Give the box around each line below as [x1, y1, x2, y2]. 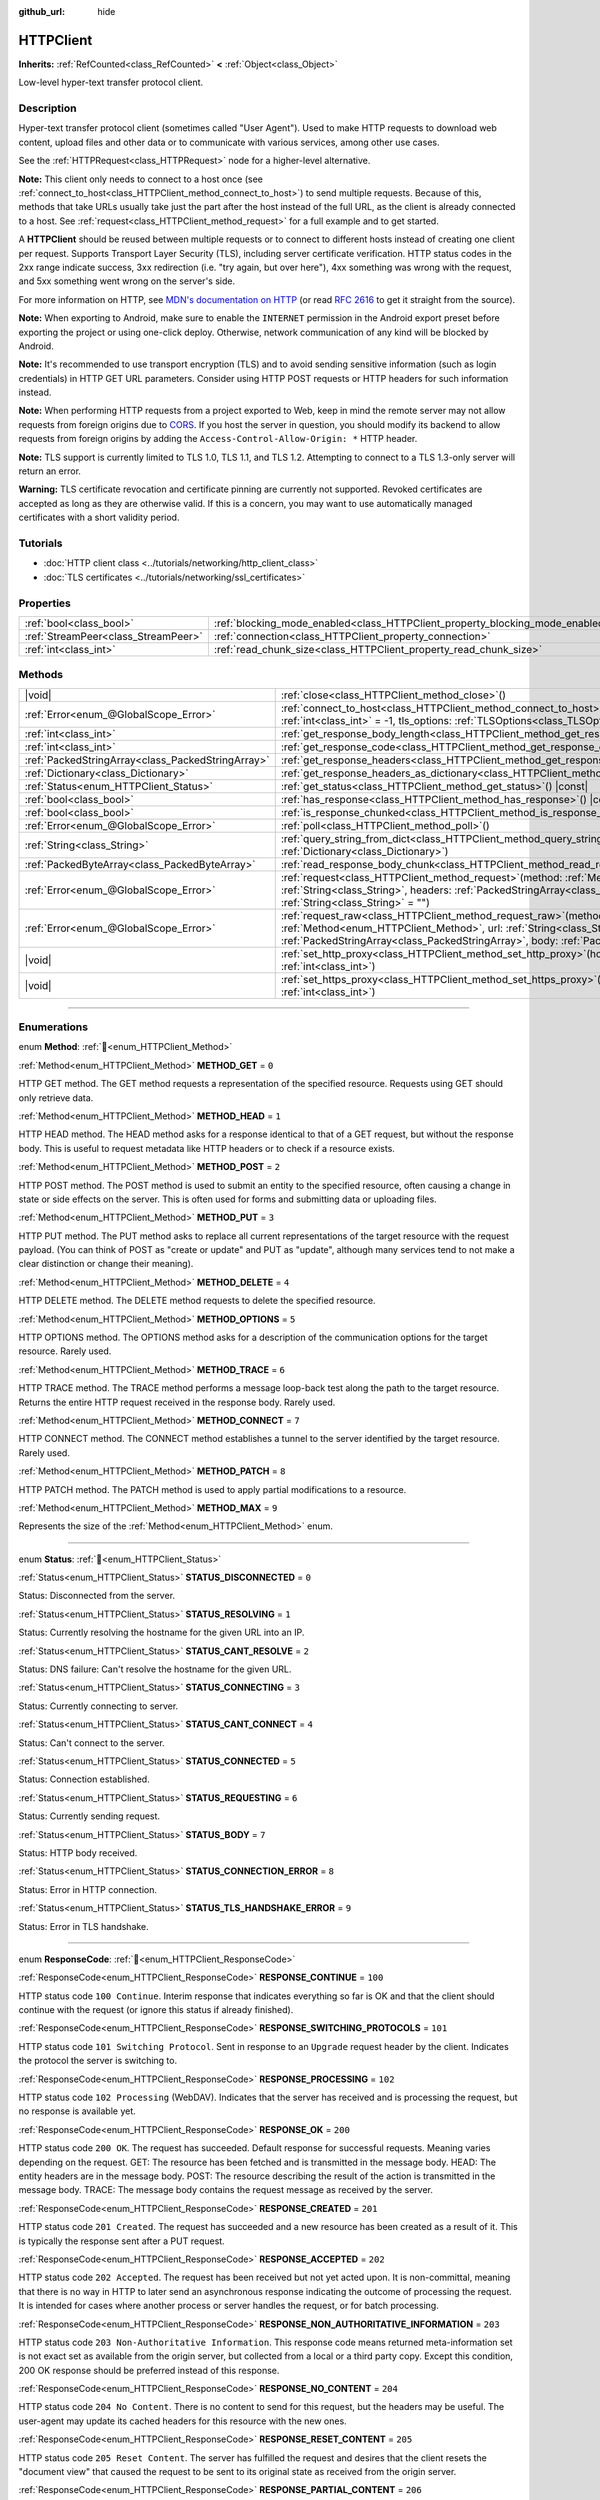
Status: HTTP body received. [18, 1846, 138, 1859]
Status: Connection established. [18, 1773, 150, 1785]
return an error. [18, 465, 82, 477]
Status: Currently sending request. [18, 1810, 160, 1822]
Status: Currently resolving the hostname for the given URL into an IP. [18, 1626, 305, 1639]
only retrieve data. [18, 1091, 94, 1104]
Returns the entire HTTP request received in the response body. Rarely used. [18, 1396, 336, 1408]
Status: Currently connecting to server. [18, 1700, 179, 1712]
